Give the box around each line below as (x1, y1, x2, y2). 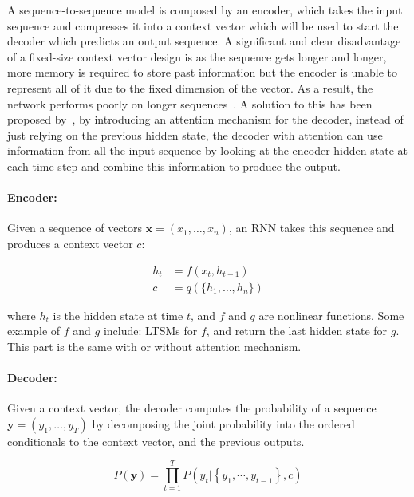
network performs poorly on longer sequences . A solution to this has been (7, 95, 373, 112)
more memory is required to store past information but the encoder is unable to (7, 64, 398, 81)
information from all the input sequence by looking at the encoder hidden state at (7, 142, 408, 159)
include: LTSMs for (103, 322, 198, 339)
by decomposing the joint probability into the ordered (92, 415, 355, 432)
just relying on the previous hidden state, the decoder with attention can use (7, 126, 383, 143)
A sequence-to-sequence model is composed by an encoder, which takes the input (7, 2, 403, 18)
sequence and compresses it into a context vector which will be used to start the (7, 17, 399, 34)
